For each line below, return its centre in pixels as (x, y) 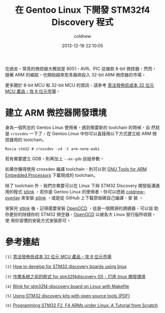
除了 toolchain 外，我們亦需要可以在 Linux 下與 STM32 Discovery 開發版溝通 (82, 185)
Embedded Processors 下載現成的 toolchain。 (52, 175)
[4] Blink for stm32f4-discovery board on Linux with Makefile (67, 286)
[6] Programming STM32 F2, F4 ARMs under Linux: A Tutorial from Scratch (82, 305)
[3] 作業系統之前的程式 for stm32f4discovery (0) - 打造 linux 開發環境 (75, 276)
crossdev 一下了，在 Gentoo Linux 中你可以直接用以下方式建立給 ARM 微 (84, 133)
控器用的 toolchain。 (26, 140)
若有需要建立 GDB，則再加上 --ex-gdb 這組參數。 (55, 158)
